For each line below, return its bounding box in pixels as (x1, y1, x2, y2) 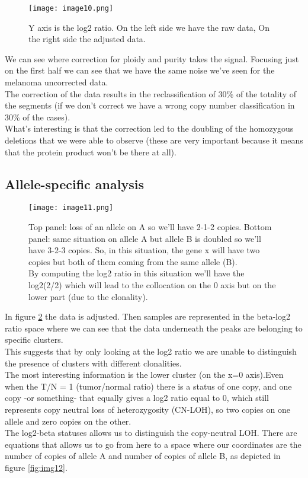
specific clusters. (5, 333, 63, 346)
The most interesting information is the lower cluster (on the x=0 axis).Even (5, 368, 284, 381)
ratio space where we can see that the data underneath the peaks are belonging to (5, 321, 303, 334)
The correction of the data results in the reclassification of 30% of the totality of (5, 87, 297, 100)
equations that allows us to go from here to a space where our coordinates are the (5, 438, 301, 450)
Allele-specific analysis (5, 174, 144, 193)
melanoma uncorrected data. (5, 76, 108, 88)
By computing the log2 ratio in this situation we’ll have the (28, 267, 245, 279)
